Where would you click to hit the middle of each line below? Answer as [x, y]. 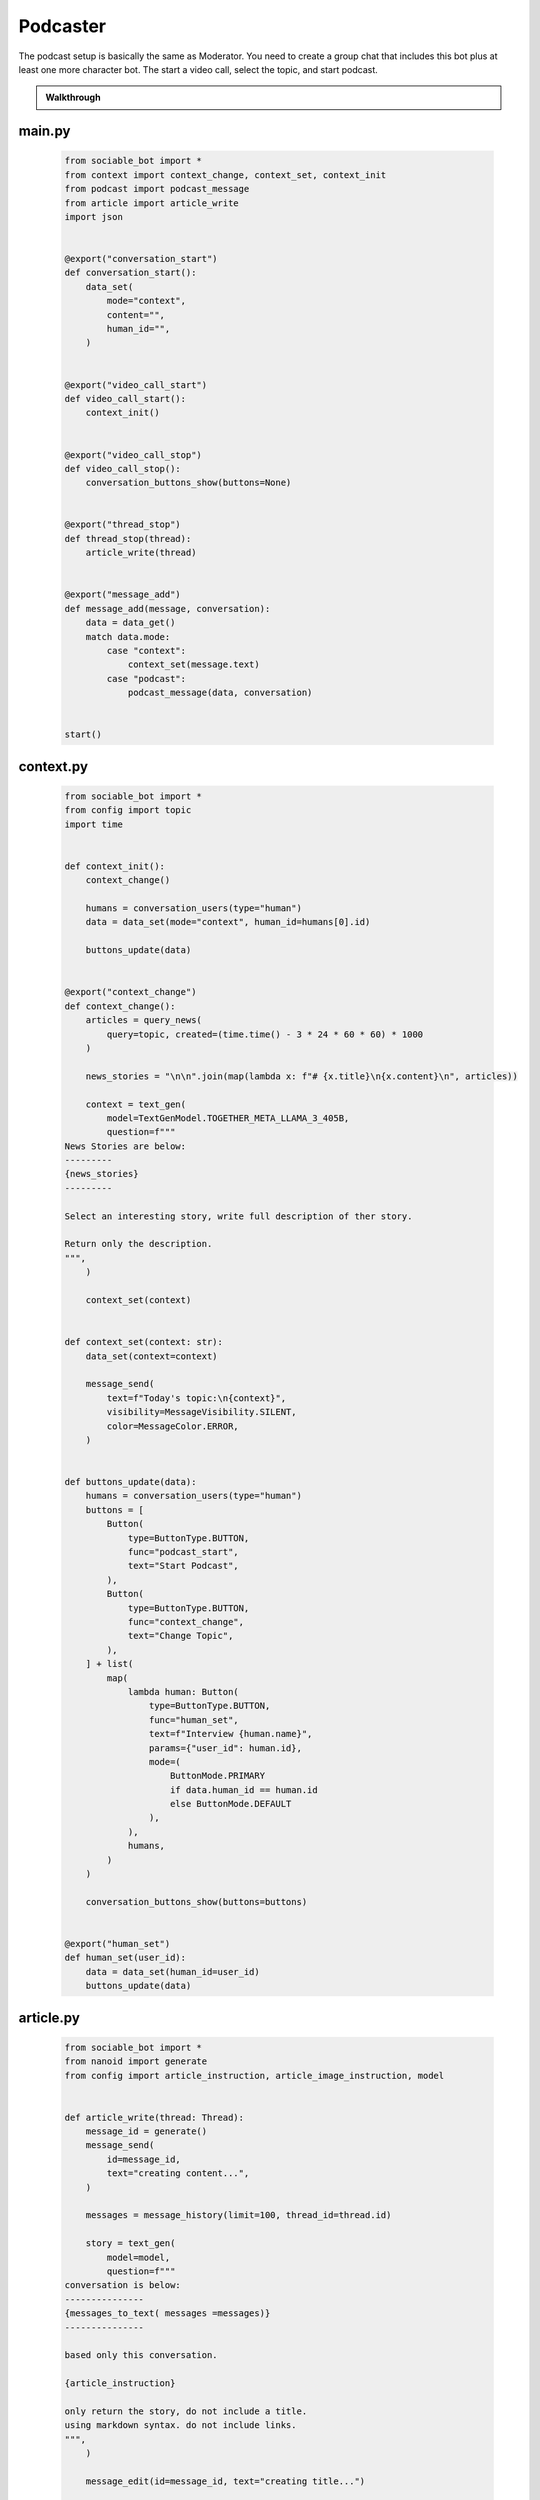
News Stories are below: [125, 1146]
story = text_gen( [130, 2243]
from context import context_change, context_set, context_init [225, 174]
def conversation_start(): [130, 273]
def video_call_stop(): [123, 468]
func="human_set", [193, 1719]
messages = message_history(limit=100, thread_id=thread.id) [238, 2215]
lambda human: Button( [183, 1691]
